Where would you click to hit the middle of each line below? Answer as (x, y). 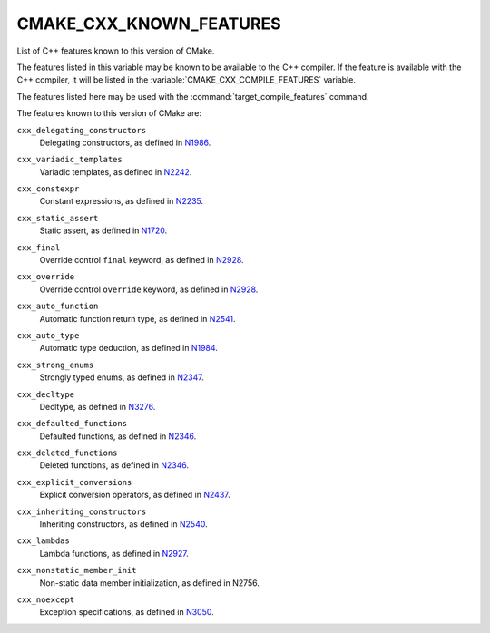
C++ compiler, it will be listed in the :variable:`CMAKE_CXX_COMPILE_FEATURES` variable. (186, 80)
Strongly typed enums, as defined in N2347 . (122, 377)
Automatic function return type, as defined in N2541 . (137, 318)
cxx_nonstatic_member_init (77, 570)
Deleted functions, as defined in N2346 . (114, 465)
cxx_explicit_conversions (74, 482)
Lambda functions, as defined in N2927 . (114, 553)
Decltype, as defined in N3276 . (98, 406)
